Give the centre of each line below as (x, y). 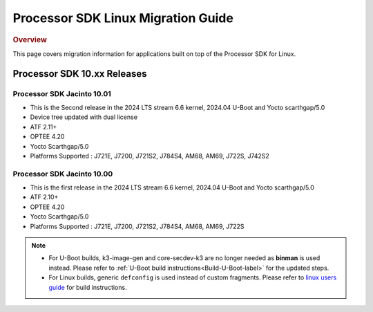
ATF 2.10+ (44, 197)
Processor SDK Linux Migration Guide (123, 18)
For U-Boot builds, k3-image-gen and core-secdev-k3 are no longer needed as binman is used (184, 258)
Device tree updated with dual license (84, 117)
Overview (30, 39)
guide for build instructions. (88, 287)
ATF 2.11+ (44, 127)
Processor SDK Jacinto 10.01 (62, 93)
